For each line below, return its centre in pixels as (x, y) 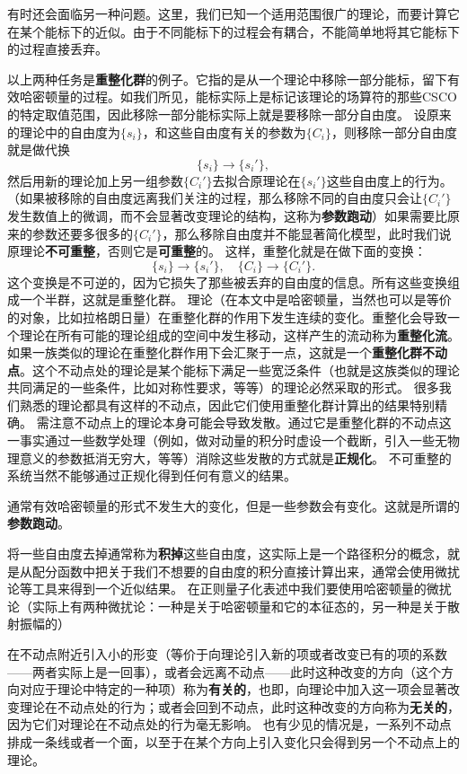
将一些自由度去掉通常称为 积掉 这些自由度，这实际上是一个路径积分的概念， (227, 554)
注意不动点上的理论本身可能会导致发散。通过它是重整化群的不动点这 (250, 422)
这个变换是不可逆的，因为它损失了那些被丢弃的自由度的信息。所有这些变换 (227, 281)
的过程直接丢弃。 (57, 49)
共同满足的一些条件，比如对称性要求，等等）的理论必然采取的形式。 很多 (223, 387)
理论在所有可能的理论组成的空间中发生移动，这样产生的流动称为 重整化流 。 (239, 334)
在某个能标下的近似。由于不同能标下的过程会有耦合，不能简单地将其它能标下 (233, 31)
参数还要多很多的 (82, 233)
